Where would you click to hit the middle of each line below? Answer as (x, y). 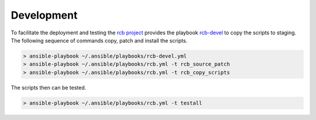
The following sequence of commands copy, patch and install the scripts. (99, 40)
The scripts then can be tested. (49, 87)
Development (44, 15)
